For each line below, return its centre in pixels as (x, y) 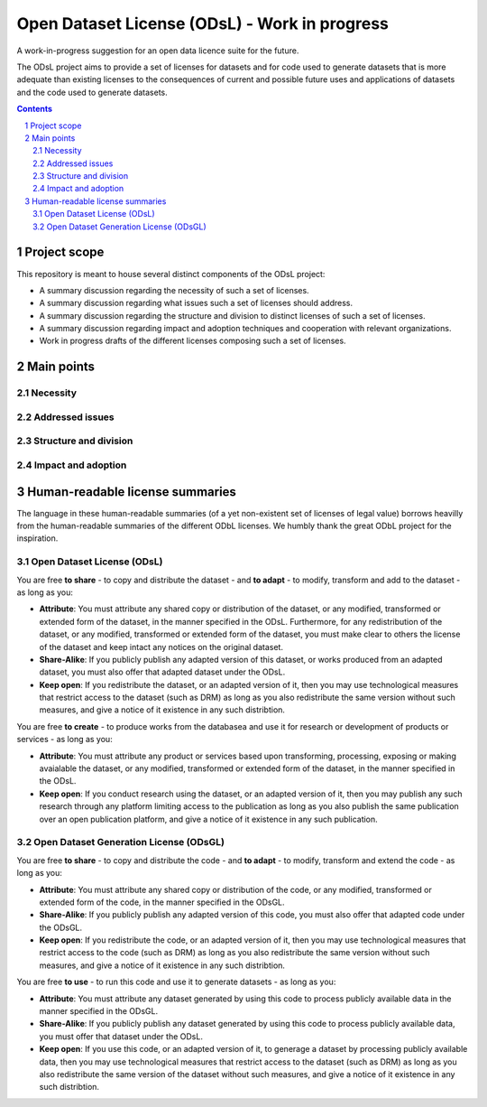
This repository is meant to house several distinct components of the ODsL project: (171, 274)
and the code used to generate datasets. (92, 92)
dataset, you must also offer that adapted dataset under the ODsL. (162, 672)
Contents (35, 109)
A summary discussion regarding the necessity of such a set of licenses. (175, 290)
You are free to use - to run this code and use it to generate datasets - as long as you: (176, 982)
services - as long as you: (64, 740)
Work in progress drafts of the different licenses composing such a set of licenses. (193, 341)
